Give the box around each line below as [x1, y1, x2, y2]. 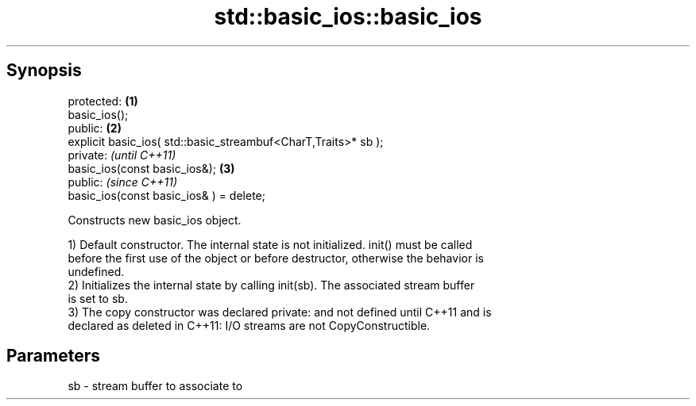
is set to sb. [68, 291, 128, 305]
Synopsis [6, 60, 82, 81]
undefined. [68, 264, 125, 278]
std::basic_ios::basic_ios [214, 3, 482, 30]
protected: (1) [68, 94, 138, 108]
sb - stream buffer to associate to [68, 379, 243, 393]
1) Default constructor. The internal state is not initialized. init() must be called [68, 237, 473, 251]
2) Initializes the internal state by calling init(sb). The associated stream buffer [68, 278, 475, 292]
